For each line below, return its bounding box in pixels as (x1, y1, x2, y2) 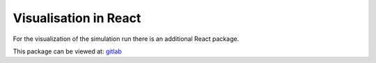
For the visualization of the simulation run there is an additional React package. (13, 35, 240, 43)
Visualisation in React (13, 10, 141, 26)
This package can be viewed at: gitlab (13, 47, 122, 55)
